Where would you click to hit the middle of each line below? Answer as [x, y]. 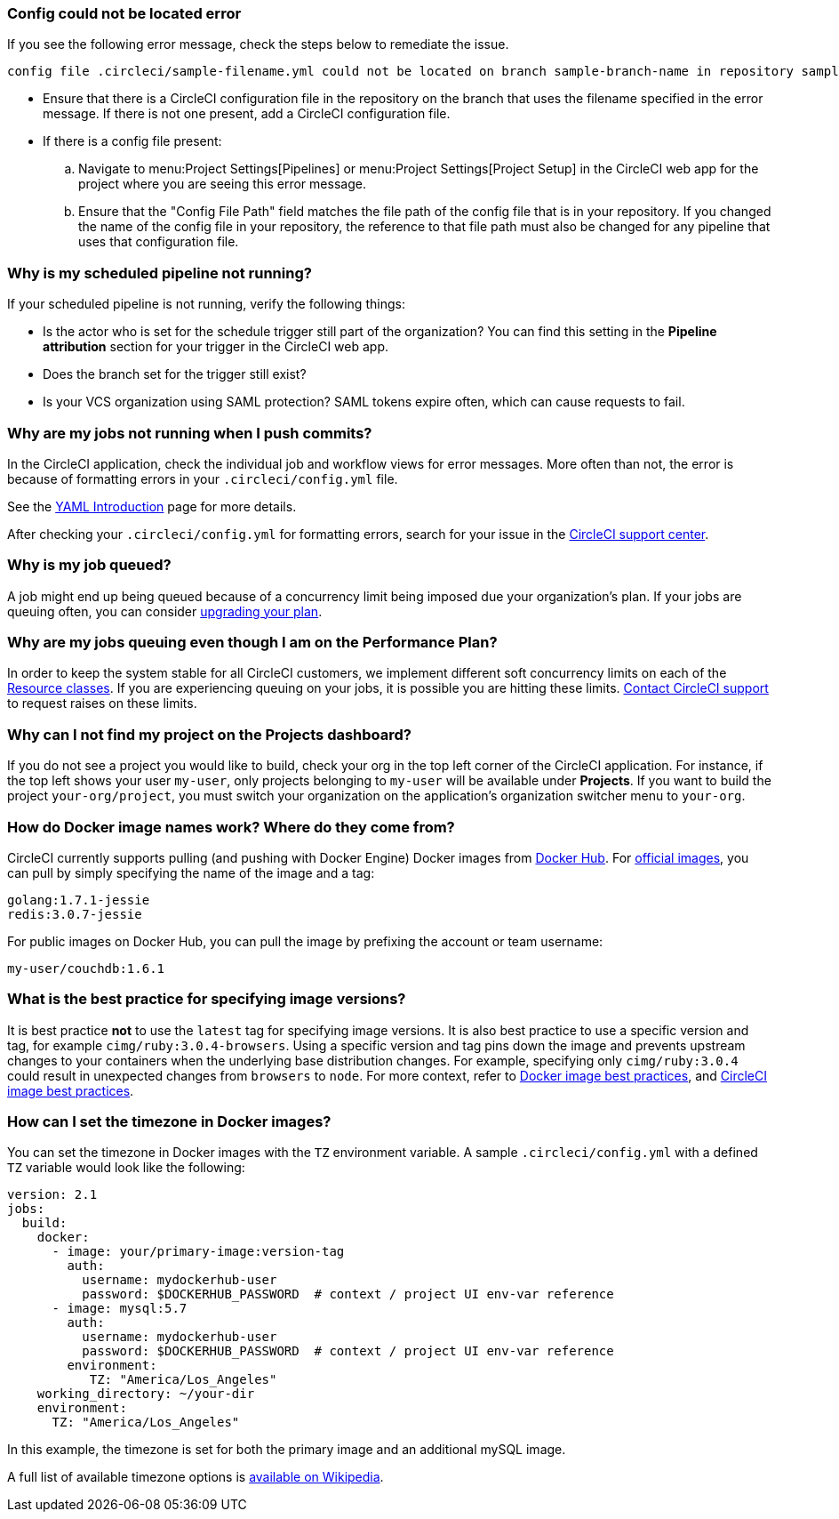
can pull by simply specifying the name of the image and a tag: [191, 872]
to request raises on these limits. [102, 703]
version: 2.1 [52, 1195]
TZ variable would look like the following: [126, 1168]
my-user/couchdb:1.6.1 [86, 968]
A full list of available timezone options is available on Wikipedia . [196, 1477]
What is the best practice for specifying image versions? [207, 999]
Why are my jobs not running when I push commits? [190, 433]
